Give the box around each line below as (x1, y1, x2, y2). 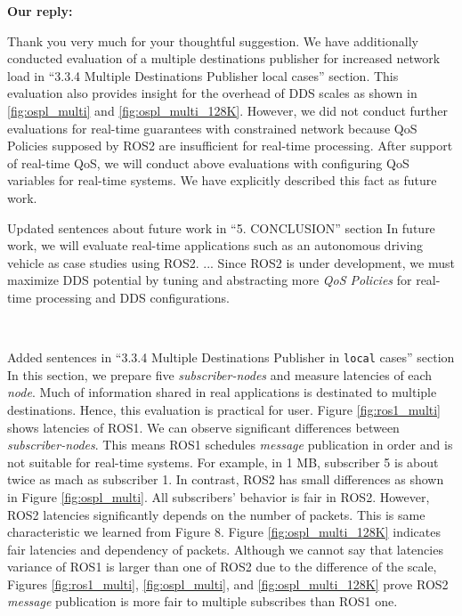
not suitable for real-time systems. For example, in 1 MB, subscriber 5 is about (7, 452, 439, 471)
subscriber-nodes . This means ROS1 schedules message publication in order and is (7, 435, 453, 454)
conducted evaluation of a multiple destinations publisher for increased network (7, 49, 441, 68)
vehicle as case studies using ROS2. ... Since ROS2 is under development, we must (7, 253, 455, 272)
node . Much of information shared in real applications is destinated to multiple (7, 383, 437, 401)
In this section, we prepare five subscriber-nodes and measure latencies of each (7, 365, 433, 384)
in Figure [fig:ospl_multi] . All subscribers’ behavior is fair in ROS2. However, (7, 487, 430, 506)
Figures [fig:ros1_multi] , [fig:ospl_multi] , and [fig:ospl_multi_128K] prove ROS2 (7, 574, 449, 593)
